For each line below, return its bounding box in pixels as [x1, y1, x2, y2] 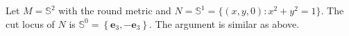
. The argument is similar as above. [148, 16, 300, 31]
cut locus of [6, 16, 55, 31]
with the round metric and [58, 3, 171, 17]
